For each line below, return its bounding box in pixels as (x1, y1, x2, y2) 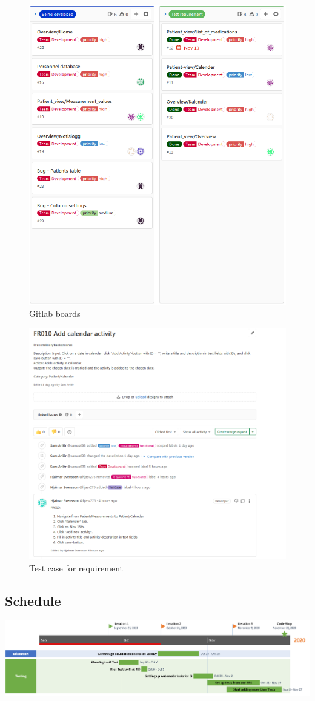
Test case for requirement (29, 561, 124, 574)
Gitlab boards (29, 307, 81, 320)
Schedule (5, 591, 61, 610)
